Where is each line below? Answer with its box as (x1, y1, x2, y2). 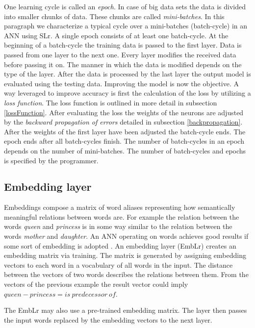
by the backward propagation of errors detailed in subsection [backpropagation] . (4, 117, 243, 127)
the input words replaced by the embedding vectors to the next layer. (4, 314, 212, 325)
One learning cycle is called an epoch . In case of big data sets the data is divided (4, 1, 246, 11)
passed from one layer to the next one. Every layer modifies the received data (4, 49, 236, 59)
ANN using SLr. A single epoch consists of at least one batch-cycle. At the (4, 30, 229, 40)
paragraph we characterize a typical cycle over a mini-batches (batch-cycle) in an (4, 21, 248, 31)
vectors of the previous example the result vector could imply (4, 279, 188, 289)
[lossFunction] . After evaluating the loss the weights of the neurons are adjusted (4, 107, 244, 117)
